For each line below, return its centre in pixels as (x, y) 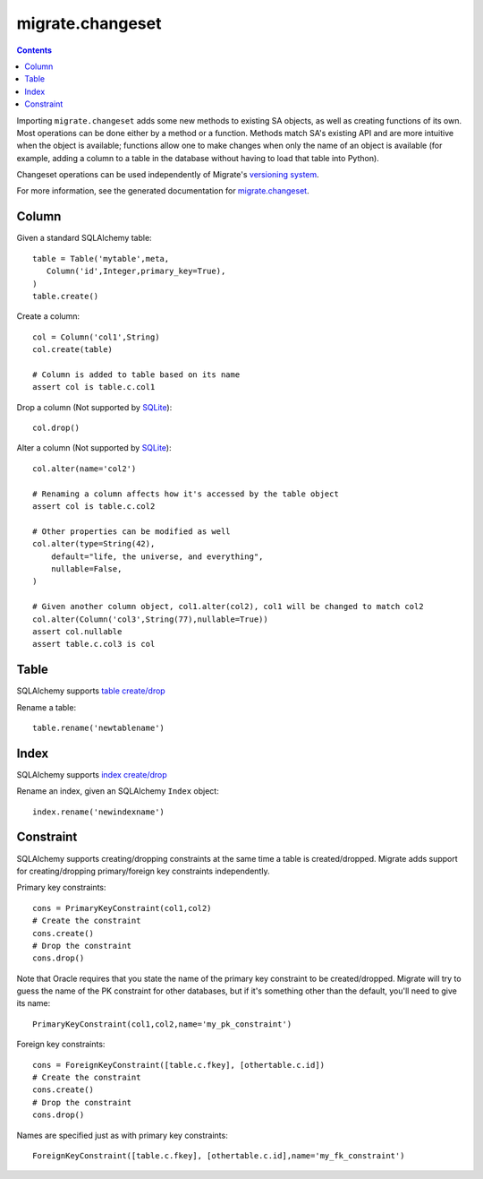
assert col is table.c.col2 (94, 506)
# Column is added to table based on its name (136, 374)
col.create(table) (73, 350)
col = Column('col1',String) (96, 337)
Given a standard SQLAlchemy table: (84, 238)
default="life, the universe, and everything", (157, 556)
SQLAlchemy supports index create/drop (92, 774)
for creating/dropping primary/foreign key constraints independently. (143, 871)
